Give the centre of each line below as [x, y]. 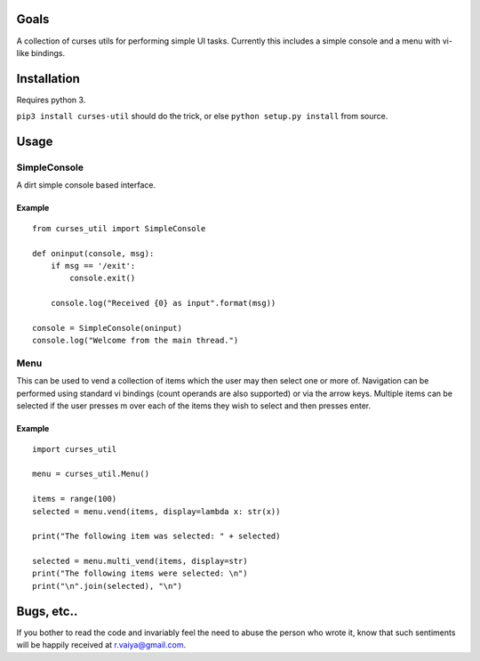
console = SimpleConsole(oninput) [107, 328]
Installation [48, 79]
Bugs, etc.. [47, 611]
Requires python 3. [51, 100]
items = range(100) [75, 499]
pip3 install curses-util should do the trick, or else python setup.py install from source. [202, 117]
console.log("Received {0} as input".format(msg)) [163, 303]
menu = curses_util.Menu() [91, 474]
